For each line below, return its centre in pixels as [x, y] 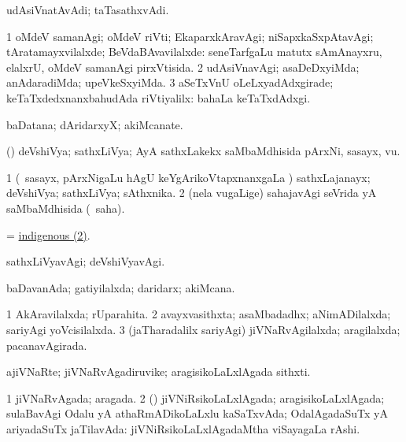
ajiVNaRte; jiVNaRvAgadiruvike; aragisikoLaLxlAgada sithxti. [159, 371]
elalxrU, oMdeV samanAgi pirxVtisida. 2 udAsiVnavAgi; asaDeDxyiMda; [183, 67]
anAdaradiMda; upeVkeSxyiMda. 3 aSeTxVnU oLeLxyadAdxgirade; [170, 82]
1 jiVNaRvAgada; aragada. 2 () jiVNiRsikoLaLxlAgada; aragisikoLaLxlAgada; [196, 397]
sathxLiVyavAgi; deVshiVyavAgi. [86, 261]
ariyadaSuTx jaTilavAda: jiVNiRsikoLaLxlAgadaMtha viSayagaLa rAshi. [183, 428]
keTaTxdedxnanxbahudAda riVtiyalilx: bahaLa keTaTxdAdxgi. [159, 97]
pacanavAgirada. [47, 345]
